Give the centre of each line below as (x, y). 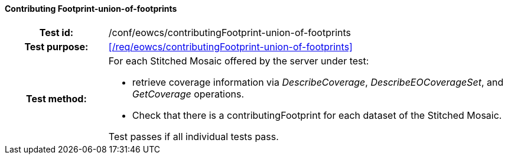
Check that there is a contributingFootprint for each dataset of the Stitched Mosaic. (317, 115)
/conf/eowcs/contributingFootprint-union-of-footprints (230, 32)
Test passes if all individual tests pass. (193, 136)
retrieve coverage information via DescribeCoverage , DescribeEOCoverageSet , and (318, 82)
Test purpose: (56, 46)
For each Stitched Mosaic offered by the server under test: (239, 61)
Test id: (56, 32)
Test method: (56, 98)
